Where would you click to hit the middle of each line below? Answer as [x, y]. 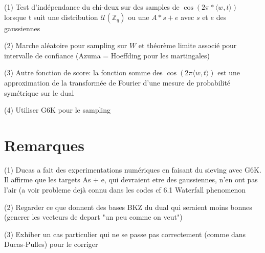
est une [229, 72]
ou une [139, 17]
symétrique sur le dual [39, 92]
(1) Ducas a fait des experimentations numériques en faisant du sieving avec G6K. [133, 169]
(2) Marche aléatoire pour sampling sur [66, 45]
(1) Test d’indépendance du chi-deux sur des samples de [92, 7]
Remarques [45, 145]
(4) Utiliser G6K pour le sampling [58, 110]
